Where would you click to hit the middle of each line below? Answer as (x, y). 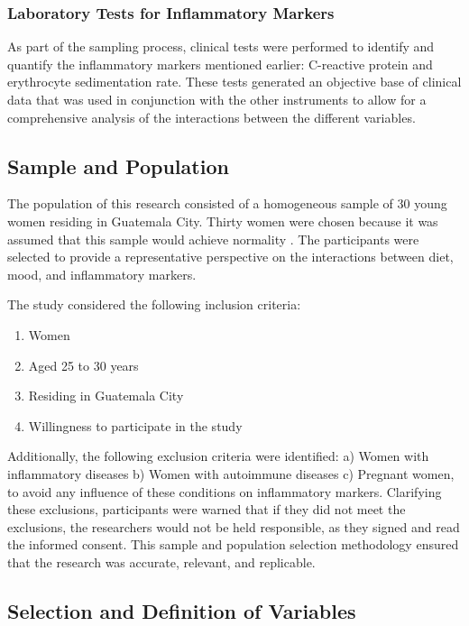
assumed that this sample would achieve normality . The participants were (213, 239)
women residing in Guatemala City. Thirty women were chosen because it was (223, 221)
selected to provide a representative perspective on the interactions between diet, (230, 257)
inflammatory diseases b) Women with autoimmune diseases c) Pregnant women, (231, 473)
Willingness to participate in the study (135, 425)
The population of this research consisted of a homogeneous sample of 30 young (227, 203)
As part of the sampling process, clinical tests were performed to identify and (221, 46)
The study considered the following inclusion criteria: (154, 304)
